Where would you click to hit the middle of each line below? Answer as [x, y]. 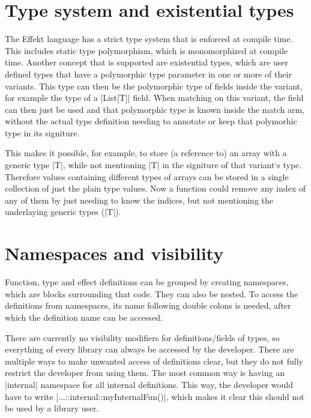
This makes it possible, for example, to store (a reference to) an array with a [146, 153]
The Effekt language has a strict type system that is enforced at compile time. [149, 39]
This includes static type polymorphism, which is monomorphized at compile [146, 50]
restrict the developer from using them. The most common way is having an [145, 373]
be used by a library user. [52, 408]
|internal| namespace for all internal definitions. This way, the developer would [149, 384]
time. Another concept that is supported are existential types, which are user [146, 62]
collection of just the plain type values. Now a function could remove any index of [155, 188]
